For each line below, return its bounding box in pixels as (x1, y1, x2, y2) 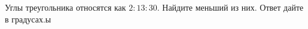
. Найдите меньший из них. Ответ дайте (157, 1, 304, 13)
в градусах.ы (5, 12, 51, 25)
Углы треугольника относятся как (5, 1, 126, 13)
